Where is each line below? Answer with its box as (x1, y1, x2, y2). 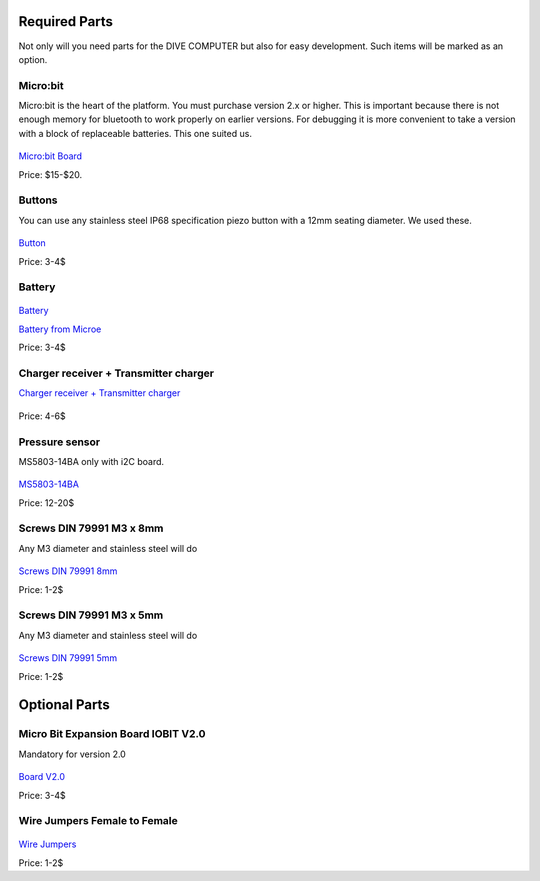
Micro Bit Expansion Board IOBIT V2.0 (18, 727, 206, 741)
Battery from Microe (18, 323, 102, 335)
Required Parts (18, 13, 114, 30)
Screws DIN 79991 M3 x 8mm (18, 521, 164, 535)
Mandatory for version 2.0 (18, 748, 127, 760)
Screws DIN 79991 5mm (18, 652, 118, 664)
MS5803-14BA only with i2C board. (18, 455, 165, 467)
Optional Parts (18, 696, 110, 714)
